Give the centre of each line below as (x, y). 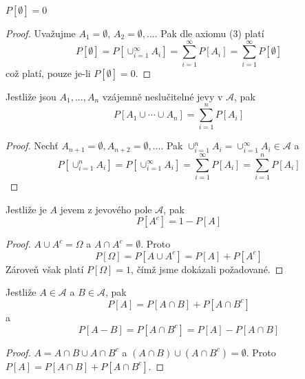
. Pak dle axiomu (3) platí (209, 33)
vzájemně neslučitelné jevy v (162, 96)
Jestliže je (26, 209)
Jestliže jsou (31, 96)
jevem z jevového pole (106, 209)
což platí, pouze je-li (48, 73)
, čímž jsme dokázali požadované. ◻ (207, 269)
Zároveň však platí (45, 269)
